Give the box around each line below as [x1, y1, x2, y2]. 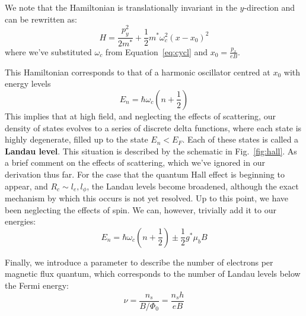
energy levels [5, 77, 51, 90]
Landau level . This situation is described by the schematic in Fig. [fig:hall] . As [5, 144, 297, 157]
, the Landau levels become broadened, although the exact [87, 179, 299, 192]
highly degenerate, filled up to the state [5, 133, 148, 146]
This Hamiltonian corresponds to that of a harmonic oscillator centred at [5, 65, 270, 78]
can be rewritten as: [5, 12, 77, 25]
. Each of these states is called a [182, 133, 299, 146]
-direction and [244, 1, 295, 13]
